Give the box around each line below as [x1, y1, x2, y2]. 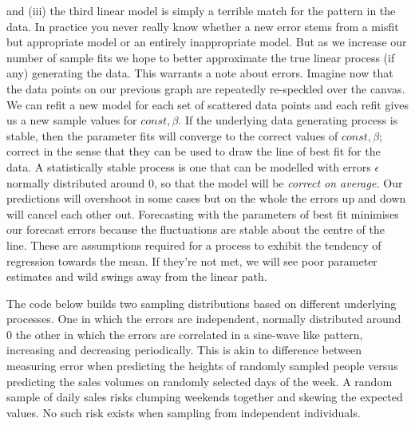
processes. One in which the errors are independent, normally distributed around [6, 310, 401, 327]
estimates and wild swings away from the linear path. [6, 268, 267, 285]
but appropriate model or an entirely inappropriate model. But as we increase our [6, 34, 407, 50]
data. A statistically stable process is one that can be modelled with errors [6, 158, 371, 175]
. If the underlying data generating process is [178, 112, 398, 128]
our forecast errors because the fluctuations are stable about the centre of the [6, 221, 385, 238]
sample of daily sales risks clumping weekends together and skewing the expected [6, 389, 403, 405]
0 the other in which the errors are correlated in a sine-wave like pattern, [6, 325, 363, 342]
